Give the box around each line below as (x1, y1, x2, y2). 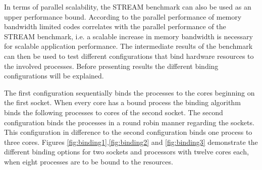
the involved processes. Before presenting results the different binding (4, 60, 219, 71)
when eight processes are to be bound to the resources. (4, 156, 173, 166)
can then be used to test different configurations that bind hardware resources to (4, 50, 254, 61)
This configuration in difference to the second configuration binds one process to (4, 127, 252, 137)
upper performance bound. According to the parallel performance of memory (4, 11, 242, 22)
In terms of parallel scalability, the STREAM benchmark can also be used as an (4, 2, 251, 12)
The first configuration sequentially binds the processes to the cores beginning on (4, 87, 255, 98)
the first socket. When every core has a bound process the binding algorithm (4, 97, 241, 108)
